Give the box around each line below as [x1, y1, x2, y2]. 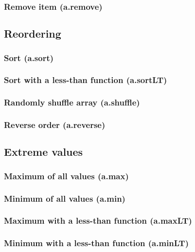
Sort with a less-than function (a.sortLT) [4, 74, 167, 86]
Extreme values [4, 144, 83, 159]
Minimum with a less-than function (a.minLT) [4, 237, 189, 249]
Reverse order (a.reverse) [4, 119, 106, 131]
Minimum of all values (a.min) [4, 192, 125, 204]
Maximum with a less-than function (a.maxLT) [4, 214, 192, 227]
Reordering [4, 26, 61, 41]
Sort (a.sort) [4, 51, 54, 63]
